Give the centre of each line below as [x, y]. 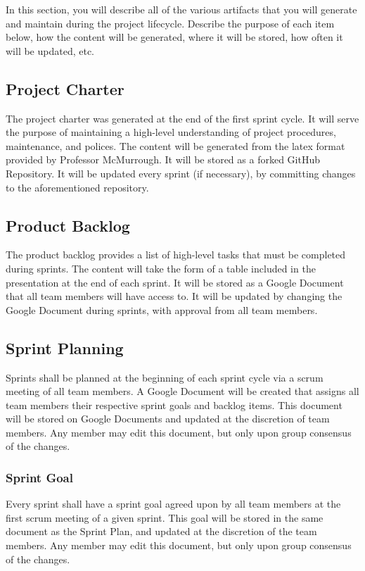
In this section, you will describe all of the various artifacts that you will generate [181, 9]
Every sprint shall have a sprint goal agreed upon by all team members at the [173, 504]
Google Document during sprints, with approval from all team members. [162, 309]
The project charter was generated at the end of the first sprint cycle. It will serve [182, 118]
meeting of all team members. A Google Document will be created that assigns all [182, 391]
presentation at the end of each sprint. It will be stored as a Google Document [175, 282]
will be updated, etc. [50, 50]
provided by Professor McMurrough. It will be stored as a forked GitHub [163, 159]
